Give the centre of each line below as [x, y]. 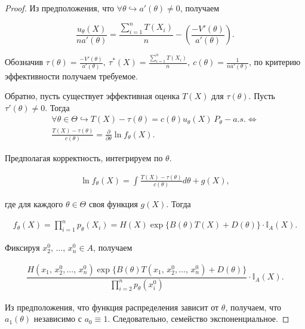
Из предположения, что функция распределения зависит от [112, 307]
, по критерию [275, 62]
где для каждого [34, 204]
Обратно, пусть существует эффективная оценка [92, 96]
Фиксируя [22, 247]
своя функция [113, 204]
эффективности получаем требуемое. [71, 76]
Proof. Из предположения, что [60, 8]
